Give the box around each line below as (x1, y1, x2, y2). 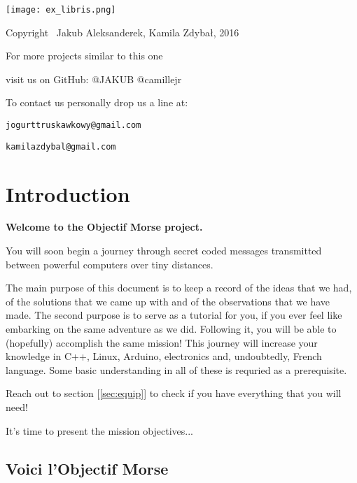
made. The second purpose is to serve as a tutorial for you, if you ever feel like (6, 308, 342, 322)
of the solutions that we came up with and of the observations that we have (6, 294, 330, 308)
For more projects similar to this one (6, 48, 163, 63)
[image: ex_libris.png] (6, 5, 116, 15)
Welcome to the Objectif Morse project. (6, 219, 203, 234)
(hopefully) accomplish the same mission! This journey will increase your (6, 335, 318, 349)
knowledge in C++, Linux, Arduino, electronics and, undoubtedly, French (6, 349, 322, 363)
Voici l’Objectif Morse (6, 457, 169, 479)
